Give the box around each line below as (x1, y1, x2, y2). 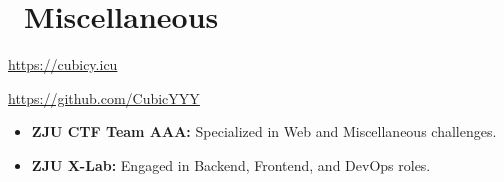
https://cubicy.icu (8, 54, 118, 75)
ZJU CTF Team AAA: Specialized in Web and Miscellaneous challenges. (31, 121, 497, 142)
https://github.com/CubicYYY (8, 87, 200, 108)
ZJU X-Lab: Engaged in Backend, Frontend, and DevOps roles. (31, 154, 431, 175)
